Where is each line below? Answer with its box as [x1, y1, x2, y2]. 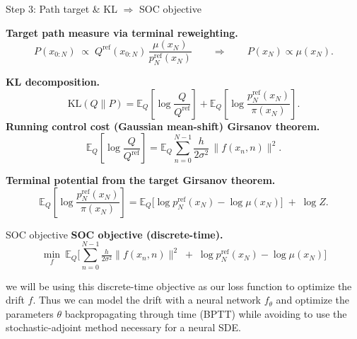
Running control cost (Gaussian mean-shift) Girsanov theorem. [6, 118, 320, 133]
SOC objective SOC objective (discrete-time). [6, 226, 223, 241]
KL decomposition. [6, 74, 100, 89]
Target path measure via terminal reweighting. [6, 25, 238, 40]
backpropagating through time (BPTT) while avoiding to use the [64, 306, 347, 321]
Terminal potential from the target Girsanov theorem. [6, 173, 276, 188]
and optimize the [276, 292, 350, 307]
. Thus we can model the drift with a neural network [33, 292, 262, 307]
